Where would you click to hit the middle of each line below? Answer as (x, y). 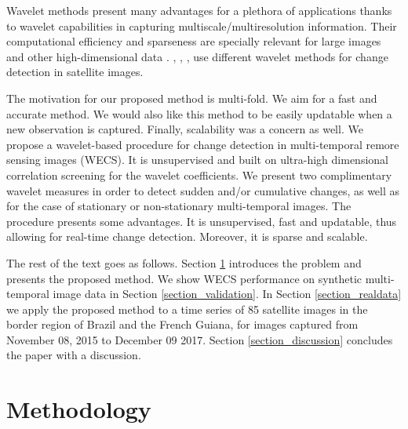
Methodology (79, 409)
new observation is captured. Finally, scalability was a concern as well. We (185, 129)
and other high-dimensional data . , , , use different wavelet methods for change (197, 56)
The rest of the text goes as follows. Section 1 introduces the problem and (184, 262)
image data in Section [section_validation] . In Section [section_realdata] (227, 294)
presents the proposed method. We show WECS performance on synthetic (184, 278)
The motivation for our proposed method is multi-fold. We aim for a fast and (192, 98)
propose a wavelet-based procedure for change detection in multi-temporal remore (203, 144)
